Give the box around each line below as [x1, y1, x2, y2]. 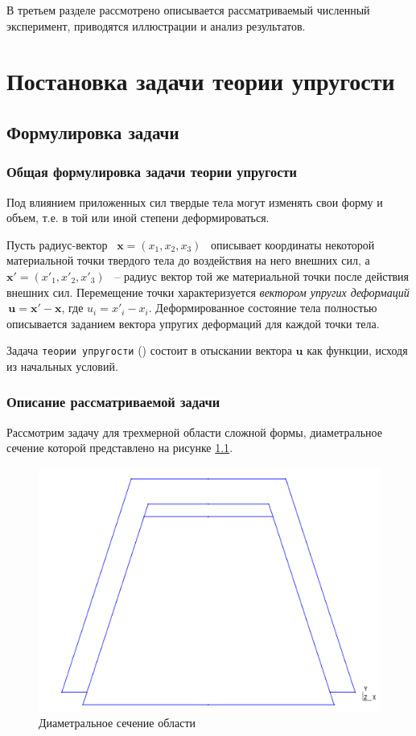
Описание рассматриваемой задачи [6, 392, 220, 412]
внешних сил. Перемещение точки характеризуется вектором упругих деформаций [6, 283, 410, 300]
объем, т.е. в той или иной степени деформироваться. [6, 209, 270, 226]
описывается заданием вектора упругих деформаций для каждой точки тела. [6, 315, 380, 331]
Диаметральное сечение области [39, 714, 196, 731]
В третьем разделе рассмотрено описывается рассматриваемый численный [6, 2, 370, 18]
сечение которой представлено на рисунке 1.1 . [6, 439, 233, 456]
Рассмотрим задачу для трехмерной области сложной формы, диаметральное [6, 423, 382, 440]
